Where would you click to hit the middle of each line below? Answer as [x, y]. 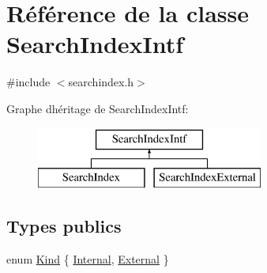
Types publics [64, 226]
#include [28, 82]
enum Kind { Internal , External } [88, 258]
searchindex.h [101, 82]
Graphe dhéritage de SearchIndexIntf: [98, 108]
